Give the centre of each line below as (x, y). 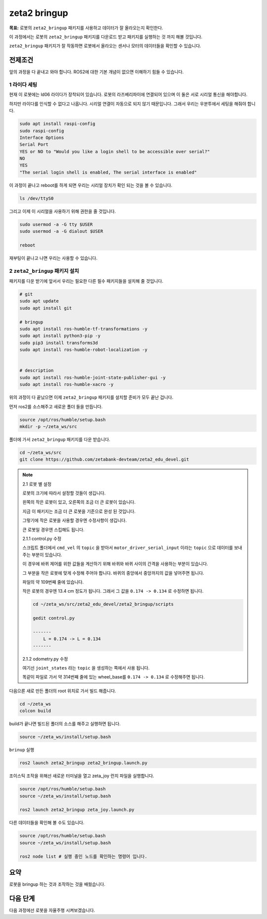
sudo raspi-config (42, 131)
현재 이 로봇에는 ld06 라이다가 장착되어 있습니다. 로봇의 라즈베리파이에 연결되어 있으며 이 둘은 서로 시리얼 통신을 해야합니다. (128, 95)
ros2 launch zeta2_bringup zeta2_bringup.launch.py (84, 763)
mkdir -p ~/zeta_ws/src (48, 426)
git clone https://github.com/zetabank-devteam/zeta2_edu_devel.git (104, 459)
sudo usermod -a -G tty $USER (56, 224)
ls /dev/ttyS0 (37, 198)
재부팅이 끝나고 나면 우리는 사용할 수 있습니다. (53, 258)
